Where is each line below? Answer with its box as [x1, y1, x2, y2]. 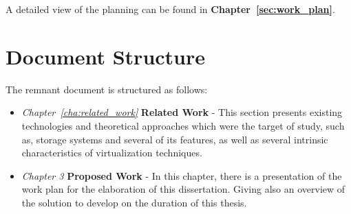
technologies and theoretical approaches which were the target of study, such [21, 118, 345, 132]
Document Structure [6, 42, 206, 70]
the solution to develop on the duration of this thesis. [21, 195, 247, 209]
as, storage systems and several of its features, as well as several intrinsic [21, 132, 328, 146]
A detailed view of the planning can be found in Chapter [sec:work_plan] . [6, 2, 335, 16]
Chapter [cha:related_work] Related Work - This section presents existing [21, 105, 343, 119]
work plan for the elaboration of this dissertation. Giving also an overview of [21, 182, 345, 196]
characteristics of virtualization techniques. [21, 145, 202, 160]
